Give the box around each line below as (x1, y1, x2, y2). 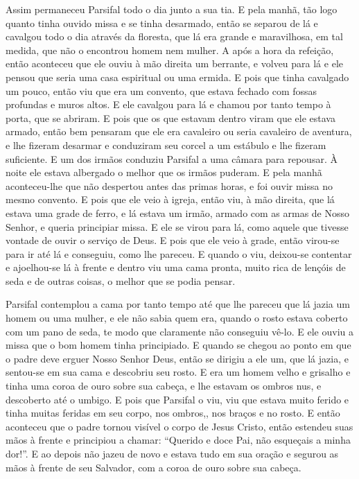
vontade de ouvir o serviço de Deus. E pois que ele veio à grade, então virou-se (6, 233, 340, 247)
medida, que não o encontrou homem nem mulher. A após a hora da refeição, (6, 42, 334, 57)
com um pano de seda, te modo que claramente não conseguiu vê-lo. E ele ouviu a (6, 324, 353, 338)
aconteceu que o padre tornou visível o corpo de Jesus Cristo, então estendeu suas (6, 419, 353, 433)
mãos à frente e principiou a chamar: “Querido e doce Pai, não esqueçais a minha (6, 433, 351, 447)
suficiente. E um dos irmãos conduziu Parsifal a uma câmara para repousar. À (6, 151, 338, 166)
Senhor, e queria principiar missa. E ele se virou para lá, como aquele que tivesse (6, 219, 349, 234)
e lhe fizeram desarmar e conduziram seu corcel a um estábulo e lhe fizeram (6, 137, 326, 152)
